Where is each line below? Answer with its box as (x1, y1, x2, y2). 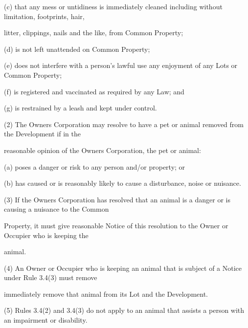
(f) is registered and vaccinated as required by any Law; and (4, 86, 184, 96)
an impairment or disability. (4, 315, 88, 325)
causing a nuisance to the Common (4, 204, 109, 214)
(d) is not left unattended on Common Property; (4, 44, 150, 54)
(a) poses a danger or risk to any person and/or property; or (4, 161, 185, 172)
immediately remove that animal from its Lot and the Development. (4, 288, 208, 299)
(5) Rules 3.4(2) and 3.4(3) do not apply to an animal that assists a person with (4, 305, 245, 315)
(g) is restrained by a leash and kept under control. (4, 103, 157, 113)
